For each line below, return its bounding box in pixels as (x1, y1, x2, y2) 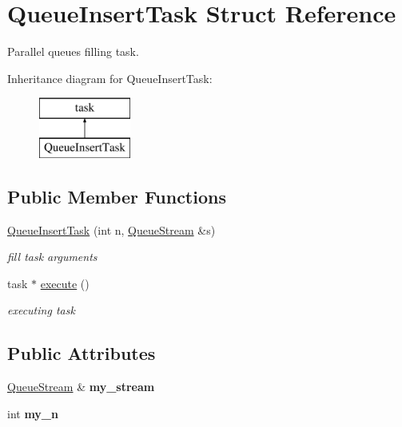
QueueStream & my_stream (7, 378, 155, 395)
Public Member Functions (7, 184, 226, 208)
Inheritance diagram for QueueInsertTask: (7, 69, 213, 86)
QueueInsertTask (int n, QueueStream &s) (7, 221, 216, 238)
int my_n (7, 405, 58, 421)
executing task (7, 302, 75, 318)
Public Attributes (7, 341, 156, 366)
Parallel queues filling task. (7, 43, 139, 60)
